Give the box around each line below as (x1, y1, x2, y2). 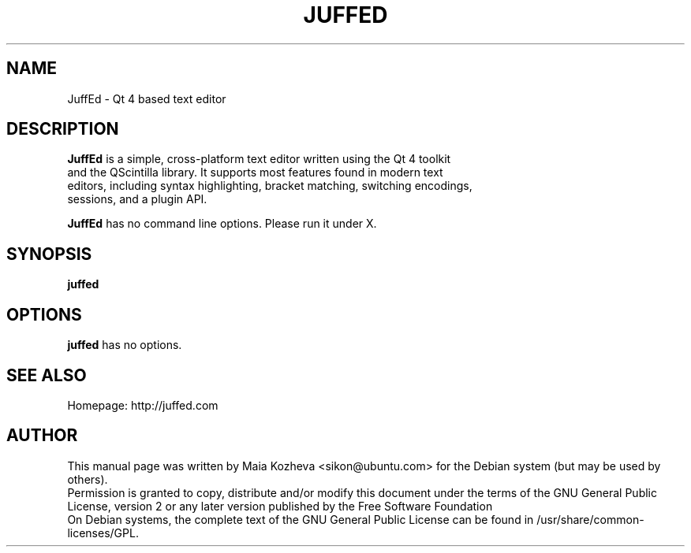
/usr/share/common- (536, 512, 644, 526)
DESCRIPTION (6, 119, 119, 139)
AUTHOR (6, 425, 78, 446)
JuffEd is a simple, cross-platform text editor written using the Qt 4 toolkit (67, 152, 451, 166)
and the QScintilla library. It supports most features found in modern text (67, 165, 443, 180)
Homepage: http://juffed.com (67, 398, 219, 412)
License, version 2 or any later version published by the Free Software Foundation (67, 499, 493, 513)
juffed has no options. (67, 338, 182, 352)
